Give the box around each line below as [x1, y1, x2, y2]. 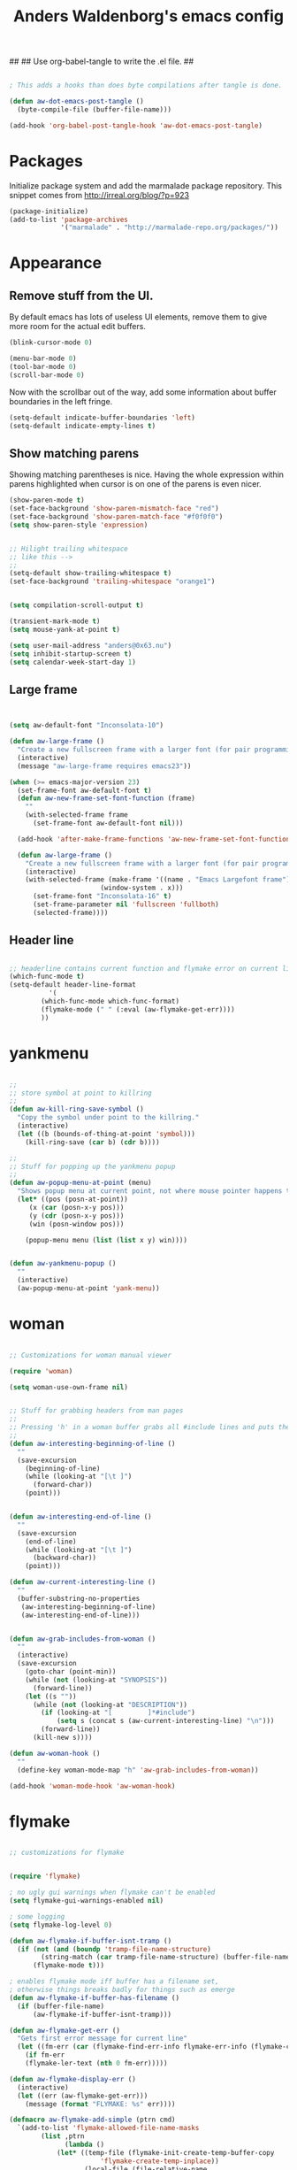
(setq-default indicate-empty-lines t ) [9, 421, 156, 430]
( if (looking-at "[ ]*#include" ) [41, 1708, 196, 1718]
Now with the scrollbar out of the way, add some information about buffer [9, 387, 277, 397]
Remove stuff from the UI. [9, 288, 154, 303]
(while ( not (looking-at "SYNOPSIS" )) [25, 1675, 168, 1684]
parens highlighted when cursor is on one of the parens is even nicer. [9, 479, 263, 489]
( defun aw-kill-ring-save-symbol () [9, 1104, 144, 1114]
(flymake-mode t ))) [32, 1961, 104, 1970]
